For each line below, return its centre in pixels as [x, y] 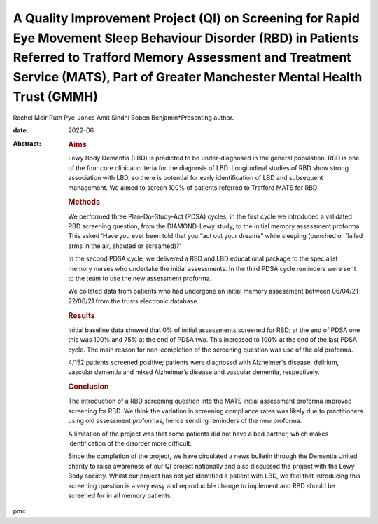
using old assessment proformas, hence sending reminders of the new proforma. [185, 421]
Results [82, 315]
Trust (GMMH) [55, 96]
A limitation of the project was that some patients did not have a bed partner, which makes [198, 434]
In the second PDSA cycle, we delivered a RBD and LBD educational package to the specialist [203, 258]
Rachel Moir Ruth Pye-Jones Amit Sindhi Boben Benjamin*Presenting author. [124, 117]
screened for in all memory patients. [120, 495]
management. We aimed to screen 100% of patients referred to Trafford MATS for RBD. [194, 187]
